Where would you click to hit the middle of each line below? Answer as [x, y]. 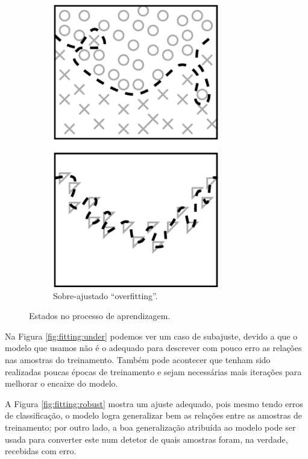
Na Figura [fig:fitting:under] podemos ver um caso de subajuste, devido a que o [151, 336]
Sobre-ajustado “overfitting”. [105, 295]
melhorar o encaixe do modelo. [61, 383]
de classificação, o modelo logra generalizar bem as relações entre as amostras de [154, 415]
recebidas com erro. [41, 451]
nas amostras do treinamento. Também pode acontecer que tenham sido [138, 360]
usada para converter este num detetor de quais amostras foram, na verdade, [146, 439]
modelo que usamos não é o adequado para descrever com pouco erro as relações [153, 348]
